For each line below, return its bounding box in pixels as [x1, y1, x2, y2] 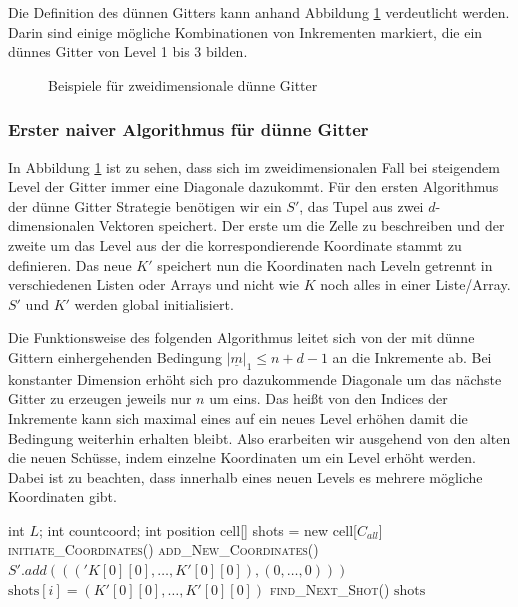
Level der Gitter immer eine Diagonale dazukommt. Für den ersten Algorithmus [8, 176, 499, 197]
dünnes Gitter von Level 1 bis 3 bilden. [8, 41, 248, 62]
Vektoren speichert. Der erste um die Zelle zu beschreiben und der [99, 215, 505, 236]
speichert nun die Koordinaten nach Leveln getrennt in [157, 254, 493, 275]
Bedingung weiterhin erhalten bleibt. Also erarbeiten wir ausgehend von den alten [8, 427, 511, 448]
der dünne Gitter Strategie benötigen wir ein [8, 195, 282, 216]
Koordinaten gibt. [8, 486, 117, 507]
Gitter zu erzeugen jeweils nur [8, 388, 192, 409]
